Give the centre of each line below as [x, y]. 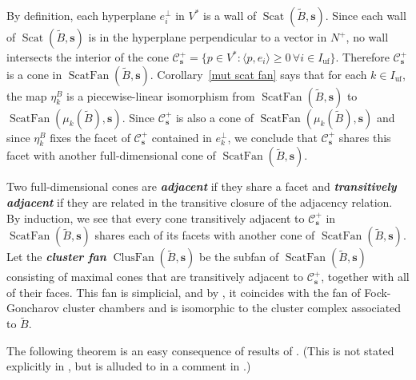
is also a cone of [214, 117]
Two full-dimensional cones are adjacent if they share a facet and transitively [202, 186]
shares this [365, 137]
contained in [182, 137]
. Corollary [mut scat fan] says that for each [258, 74]
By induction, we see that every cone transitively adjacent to [156, 218]
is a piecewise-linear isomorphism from [161, 95]
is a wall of [230, 15]
